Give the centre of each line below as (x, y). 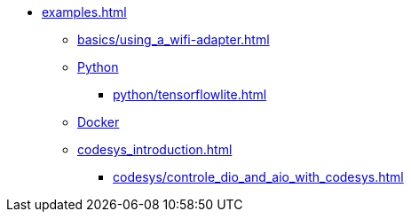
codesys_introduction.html (155, 149)
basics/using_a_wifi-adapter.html (174, 39)
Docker (99, 122)
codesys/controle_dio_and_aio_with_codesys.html (258, 177)
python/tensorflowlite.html (190, 94)
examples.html (84, 12)
